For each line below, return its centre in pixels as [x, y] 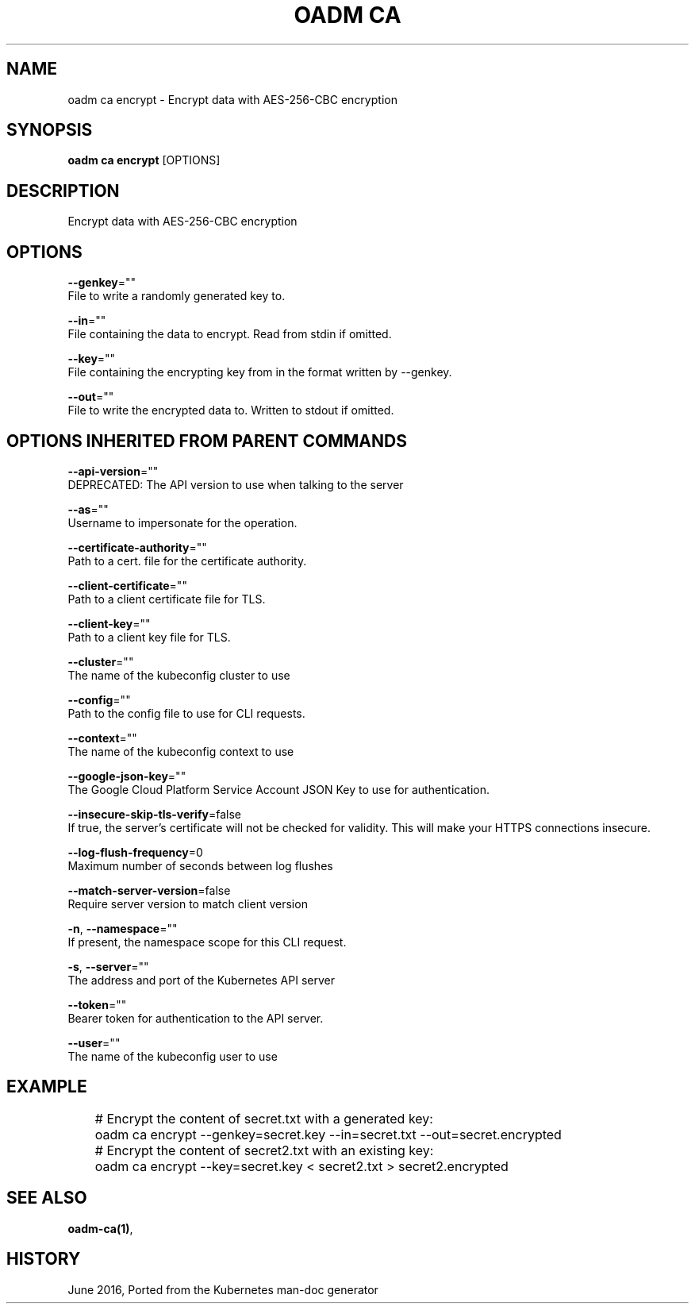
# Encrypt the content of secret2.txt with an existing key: [264, 1150]
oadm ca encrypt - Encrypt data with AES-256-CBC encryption [232, 99]
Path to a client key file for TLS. [149, 637]
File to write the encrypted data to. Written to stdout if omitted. [231, 410]
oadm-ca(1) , [100, 1228]
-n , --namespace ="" [123, 928]
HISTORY [44, 1259]
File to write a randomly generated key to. [177, 296]
